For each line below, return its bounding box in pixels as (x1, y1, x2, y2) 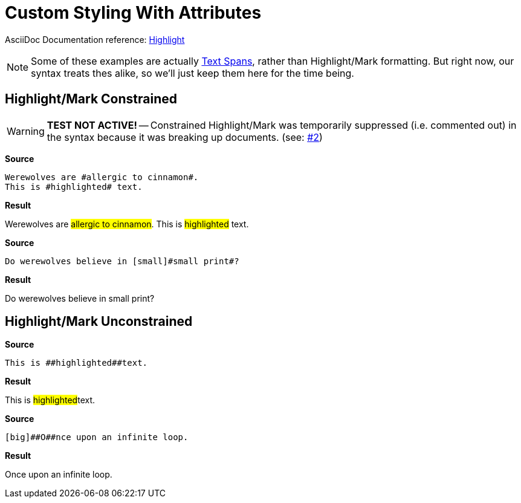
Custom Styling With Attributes (5, 2, 262, 23)
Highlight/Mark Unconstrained (5, 314, 193, 329)
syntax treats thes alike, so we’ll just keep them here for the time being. (31, 67, 354, 79)
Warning (7, 125, 45, 137)
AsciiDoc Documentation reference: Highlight (5, 34, 185, 45)
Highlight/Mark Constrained (5, 91, 177, 107)
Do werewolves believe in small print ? (5, 293, 155, 303)
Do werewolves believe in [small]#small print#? (5, 256, 239, 266)
